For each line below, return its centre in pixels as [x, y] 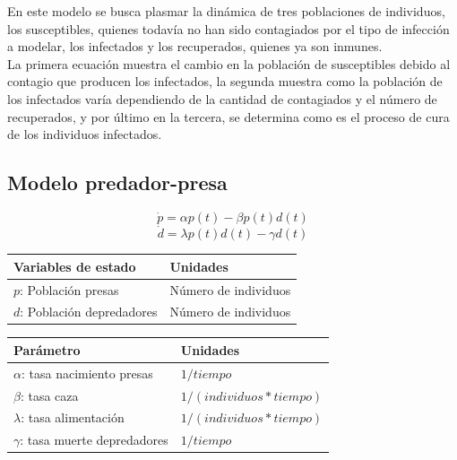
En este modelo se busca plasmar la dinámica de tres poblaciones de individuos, [226, 11]
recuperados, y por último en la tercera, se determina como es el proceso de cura [228, 116]
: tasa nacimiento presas [87, 373]
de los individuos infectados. [85, 134]
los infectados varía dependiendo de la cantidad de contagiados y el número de [222, 98]
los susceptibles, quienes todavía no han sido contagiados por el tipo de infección [228, 28]
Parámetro [47, 349]
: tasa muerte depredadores [94, 440]
